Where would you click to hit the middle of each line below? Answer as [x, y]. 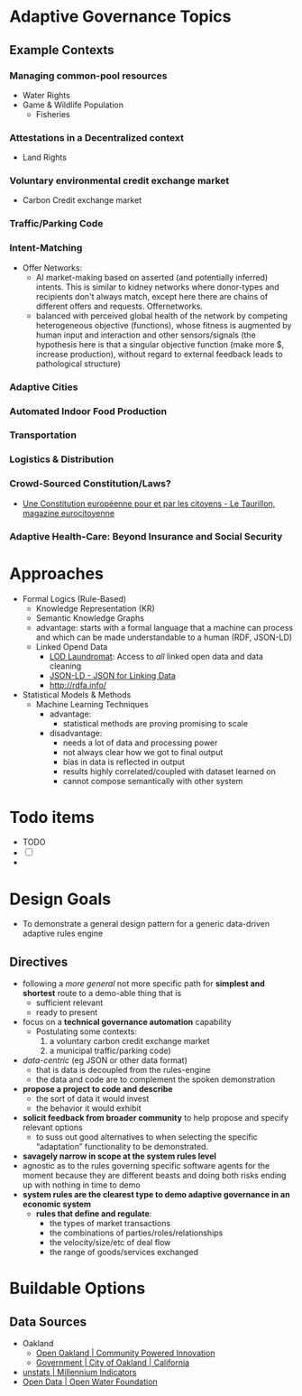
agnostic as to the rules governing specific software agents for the [146, 1166]
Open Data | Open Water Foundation [90, 1382]
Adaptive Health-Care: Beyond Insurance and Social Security [146, 536]
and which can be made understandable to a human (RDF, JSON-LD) [164, 637]
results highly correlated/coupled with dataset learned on [169, 771]
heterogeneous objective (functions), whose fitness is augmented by [164, 325]
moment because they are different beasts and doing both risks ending [154, 1176]
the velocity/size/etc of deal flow [110, 1243]
